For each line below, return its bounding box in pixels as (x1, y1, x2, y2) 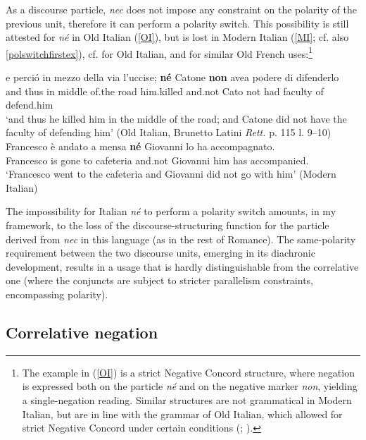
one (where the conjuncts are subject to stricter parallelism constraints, (6, 273, 314, 288)
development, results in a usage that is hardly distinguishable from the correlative (6, 259, 359, 274)
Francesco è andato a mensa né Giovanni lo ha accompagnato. (6, 139, 275, 153)
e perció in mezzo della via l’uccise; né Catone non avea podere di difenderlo (6, 70, 339, 85)
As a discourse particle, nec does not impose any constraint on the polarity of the (6, 2, 357, 16)
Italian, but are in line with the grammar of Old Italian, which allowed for (22, 406, 343, 421)
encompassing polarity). (6, 286, 108, 301)
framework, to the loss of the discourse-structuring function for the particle (6, 217, 329, 232)
